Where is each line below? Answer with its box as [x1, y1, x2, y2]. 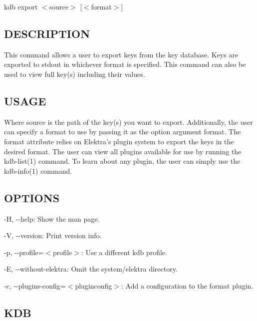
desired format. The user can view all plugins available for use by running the [4, 146, 242, 156]
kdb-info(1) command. [4, 165, 72, 176]
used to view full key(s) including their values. [4, 68, 145, 79]
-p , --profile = [4, 247, 44, 257]
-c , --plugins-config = [4, 280, 66, 291]
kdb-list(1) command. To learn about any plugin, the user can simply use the [4, 156, 241, 166]
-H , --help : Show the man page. [4, 213, 100, 224]
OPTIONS [4, 190, 60, 205]
